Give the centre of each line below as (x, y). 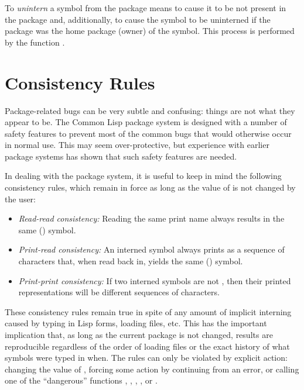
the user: (21, 199)
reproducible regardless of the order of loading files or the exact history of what (147, 346)
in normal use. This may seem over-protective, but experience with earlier (137, 145)
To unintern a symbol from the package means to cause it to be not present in (146, 8)
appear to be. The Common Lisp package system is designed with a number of (146, 122)
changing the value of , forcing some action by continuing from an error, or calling (152, 369)
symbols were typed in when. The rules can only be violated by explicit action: (146, 358)
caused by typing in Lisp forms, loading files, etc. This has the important (136, 323)
